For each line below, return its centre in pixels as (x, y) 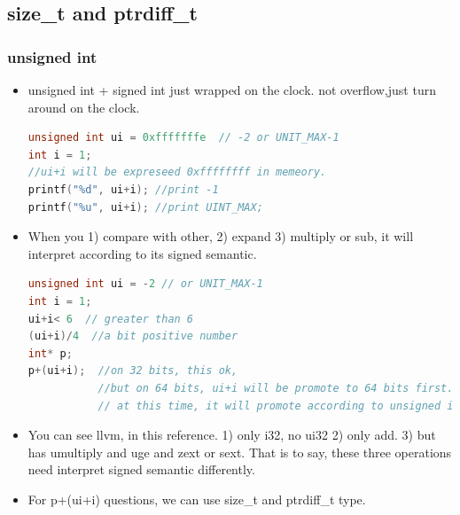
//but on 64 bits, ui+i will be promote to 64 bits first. (276, 388)
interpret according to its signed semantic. (142, 253)
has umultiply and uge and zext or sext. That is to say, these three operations (240, 452)
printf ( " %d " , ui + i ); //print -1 (123, 189)
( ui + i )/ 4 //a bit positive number (133, 336)
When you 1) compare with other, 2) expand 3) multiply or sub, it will (221, 236)
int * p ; (50, 353)
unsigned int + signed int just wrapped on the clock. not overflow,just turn (232, 90)
